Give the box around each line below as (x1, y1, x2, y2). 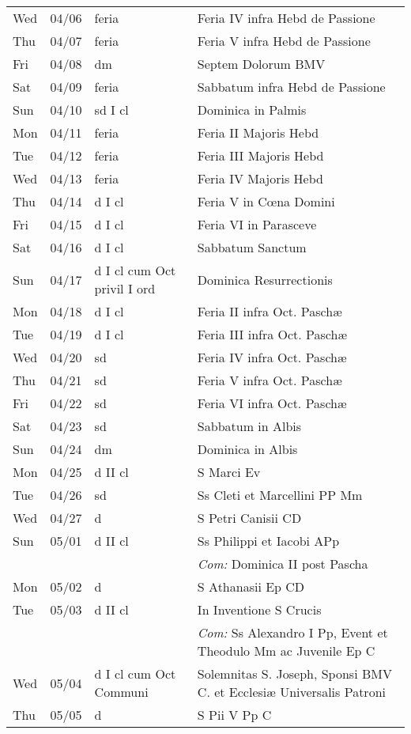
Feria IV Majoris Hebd (197, 169, 323, 187)
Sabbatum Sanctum (197, 238, 307, 256)
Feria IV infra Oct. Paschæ (197, 348, 347, 366)
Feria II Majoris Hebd (197, 123, 319, 142)
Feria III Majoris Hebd (197, 146, 324, 165)
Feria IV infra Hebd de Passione (197, 9, 375, 27)
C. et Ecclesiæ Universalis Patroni (197, 683, 386, 701)
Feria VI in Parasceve (197, 215, 317, 233)
